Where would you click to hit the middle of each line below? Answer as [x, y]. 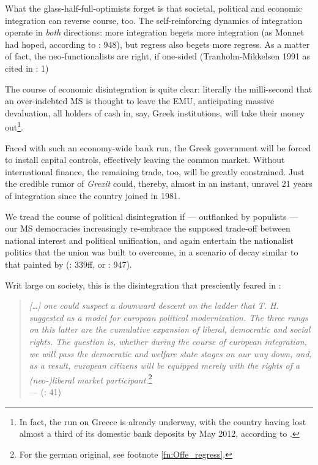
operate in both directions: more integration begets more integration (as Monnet [155, 32]
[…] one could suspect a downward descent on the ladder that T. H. [154, 305]
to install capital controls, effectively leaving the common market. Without [145, 160]
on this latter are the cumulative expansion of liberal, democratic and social [170, 329]
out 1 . [14, 126]
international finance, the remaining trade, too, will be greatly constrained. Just [155, 171]
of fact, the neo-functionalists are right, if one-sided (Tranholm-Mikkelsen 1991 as [158, 56]
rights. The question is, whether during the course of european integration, [168, 341]
